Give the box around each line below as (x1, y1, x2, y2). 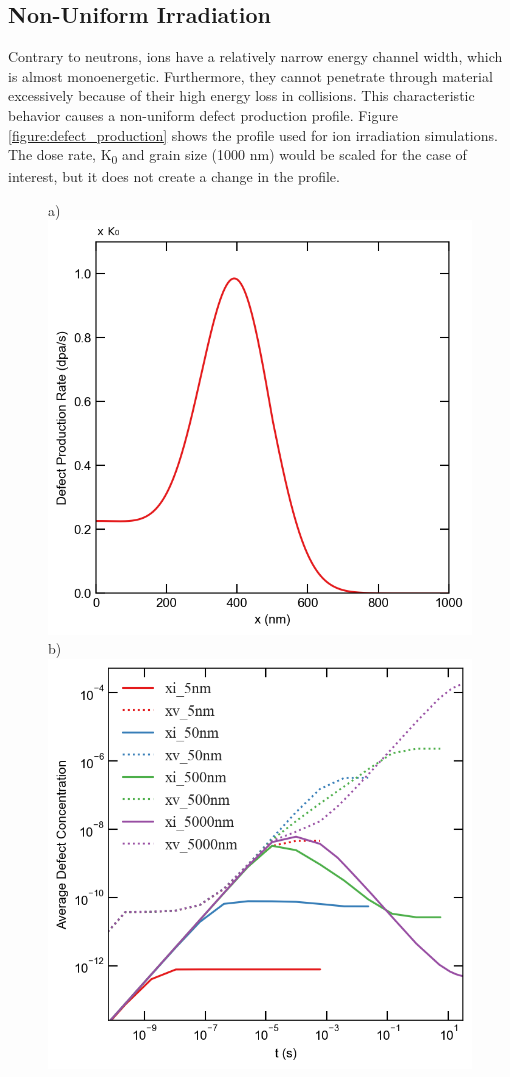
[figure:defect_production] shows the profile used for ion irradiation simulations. (8, 124, 498, 145)
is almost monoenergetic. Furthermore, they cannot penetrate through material (8, 65, 493, 86)
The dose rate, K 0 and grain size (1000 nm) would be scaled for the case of (8, 144, 467, 167)
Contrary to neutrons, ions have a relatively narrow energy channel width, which (8, 46, 503, 67)
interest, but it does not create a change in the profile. (8, 166, 340, 187)
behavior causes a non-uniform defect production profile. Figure (8, 104, 398, 125)
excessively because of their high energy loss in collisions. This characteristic (8, 85, 475, 106)
